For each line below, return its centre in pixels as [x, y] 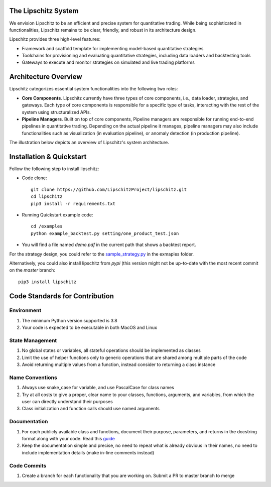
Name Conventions [33, 378]
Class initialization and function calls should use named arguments [91, 409]
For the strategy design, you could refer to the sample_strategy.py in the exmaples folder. [102, 254]
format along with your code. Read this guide [69, 439]
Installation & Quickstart [48, 156]
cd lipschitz [47, 197]
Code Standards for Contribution [61, 296]
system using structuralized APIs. [56, 112]
